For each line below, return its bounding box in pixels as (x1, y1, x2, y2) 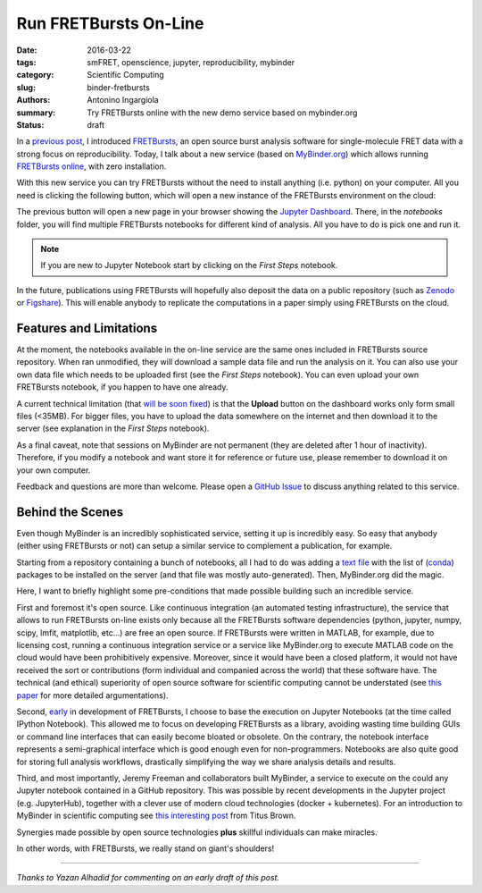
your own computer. (16, 465, 91, 476)
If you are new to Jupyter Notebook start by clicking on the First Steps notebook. (40, 260, 338, 271)
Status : (16, 119, 45, 130)
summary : (16, 107, 56, 118)
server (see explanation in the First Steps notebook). (16, 423, 210, 434)
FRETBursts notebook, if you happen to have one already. (16, 382, 229, 392)
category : (16, 70, 54, 80)
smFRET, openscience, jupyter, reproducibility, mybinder (87, 56, 295, 67)
